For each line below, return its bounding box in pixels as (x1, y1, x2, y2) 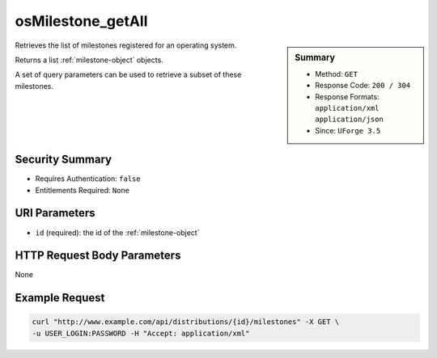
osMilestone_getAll (15, 12, 148, 30)
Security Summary (15, 153, 112, 166)
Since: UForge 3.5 (315, 125, 381, 135)
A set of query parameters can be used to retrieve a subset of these (15, 69, 242, 80)
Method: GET (315, 69, 358, 78)
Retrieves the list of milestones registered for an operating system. (15, 40, 237, 50)
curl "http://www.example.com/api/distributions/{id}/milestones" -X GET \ (32, 318, 340, 326)
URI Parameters (15, 206, 96, 220)
